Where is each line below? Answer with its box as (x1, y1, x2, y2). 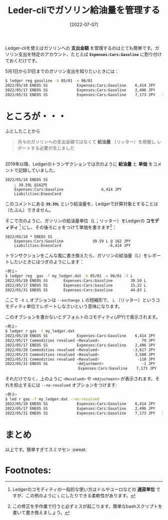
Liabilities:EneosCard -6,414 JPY (14, 243, 131, 248)
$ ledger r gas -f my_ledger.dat (5, 329, 75, 334)
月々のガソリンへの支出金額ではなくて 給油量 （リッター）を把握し (17, 139, 156, 145)
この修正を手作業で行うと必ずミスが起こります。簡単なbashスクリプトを (12, 503, 162, 509)
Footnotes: (5, 464, 51, 476)
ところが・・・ (5, 111, 67, 122)
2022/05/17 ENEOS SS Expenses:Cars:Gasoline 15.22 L (5, 283, 146, 288)
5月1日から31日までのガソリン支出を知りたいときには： (5, 68, 119, 74)
